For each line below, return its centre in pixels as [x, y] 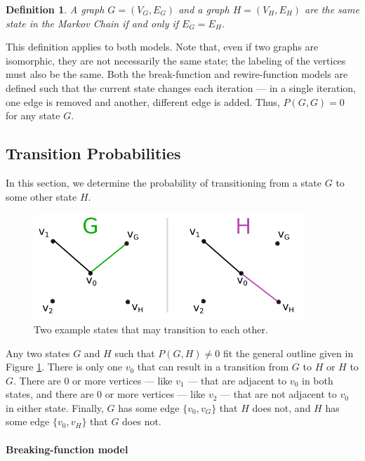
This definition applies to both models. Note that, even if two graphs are [162, 47]
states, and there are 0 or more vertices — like [106, 394]
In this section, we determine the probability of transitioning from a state [164, 182]
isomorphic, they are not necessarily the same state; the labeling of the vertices [176, 60]
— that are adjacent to [237, 380]
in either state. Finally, [55, 407]
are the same [332, 9]
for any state [33, 115]
